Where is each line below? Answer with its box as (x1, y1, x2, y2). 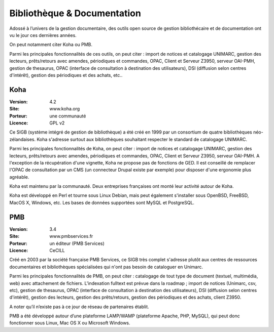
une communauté (49, 113, 86, 119)
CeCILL (49, 247, 65, 253)
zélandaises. (9, 136, 36, 142)
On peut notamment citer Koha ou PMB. (9, 41, 93, 48)
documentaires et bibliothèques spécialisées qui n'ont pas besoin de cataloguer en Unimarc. (9, 264, 203, 270)
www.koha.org (49, 106, 80, 112)
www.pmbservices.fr (49, 233, 93, 239)
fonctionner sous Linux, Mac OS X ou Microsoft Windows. (9, 320, 130, 326)
